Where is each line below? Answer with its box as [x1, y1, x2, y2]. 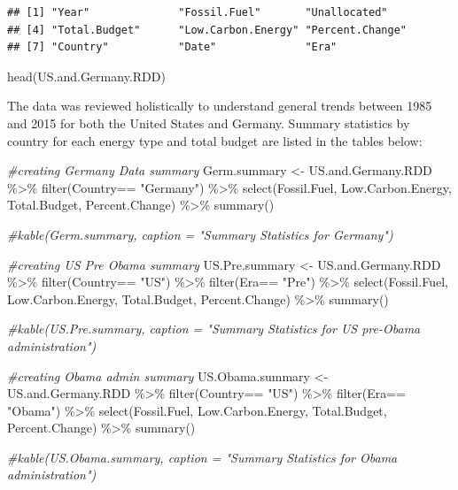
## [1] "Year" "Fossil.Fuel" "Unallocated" [7, 6, 388, 19]
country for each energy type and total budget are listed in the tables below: [7, 131, 423, 149]
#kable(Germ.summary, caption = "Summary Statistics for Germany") [7, 225, 393, 243]
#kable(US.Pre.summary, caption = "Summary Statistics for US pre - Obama [7, 319, 421, 338]
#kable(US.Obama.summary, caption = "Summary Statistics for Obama [7, 448, 398, 466]
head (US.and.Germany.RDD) [7, 66, 166, 85]
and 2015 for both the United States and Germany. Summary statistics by [7, 113, 410, 132]
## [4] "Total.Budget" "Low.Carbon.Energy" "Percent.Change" [7, 23, 408, 36]
